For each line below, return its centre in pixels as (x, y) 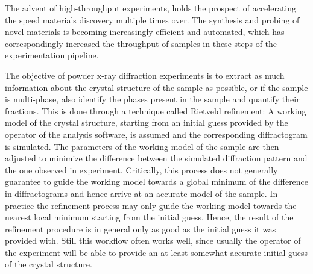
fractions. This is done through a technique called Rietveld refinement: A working (156, 111)
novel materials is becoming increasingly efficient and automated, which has (145, 32)
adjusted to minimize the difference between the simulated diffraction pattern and (156, 158)
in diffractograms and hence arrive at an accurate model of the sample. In (141, 193)
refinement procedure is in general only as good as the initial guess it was (141, 229)
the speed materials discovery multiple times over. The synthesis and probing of (152, 20)
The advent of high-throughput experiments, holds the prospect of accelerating (151, 8)
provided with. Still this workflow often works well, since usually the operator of (153, 241)
